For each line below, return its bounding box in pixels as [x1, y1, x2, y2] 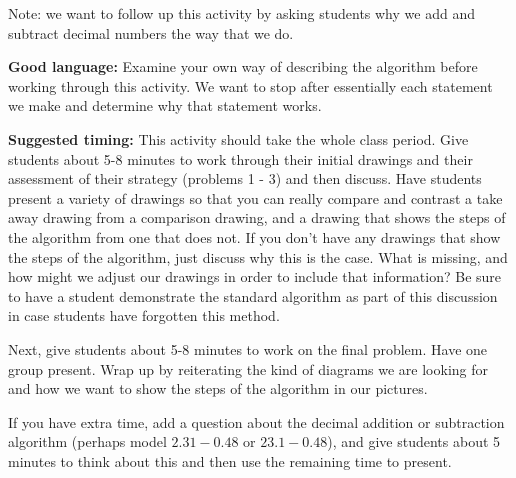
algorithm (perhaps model [8, 431, 167, 452]
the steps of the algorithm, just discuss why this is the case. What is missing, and [8, 246, 508, 267]
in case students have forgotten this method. [8, 305, 280, 326]
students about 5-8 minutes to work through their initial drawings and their [8, 148, 473, 169]
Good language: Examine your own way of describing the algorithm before [8, 56, 478, 77]
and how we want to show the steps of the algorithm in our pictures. [8, 378, 428, 399]
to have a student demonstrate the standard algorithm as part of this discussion [8, 285, 498, 306]
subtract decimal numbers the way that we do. [8, 22, 294, 43]
